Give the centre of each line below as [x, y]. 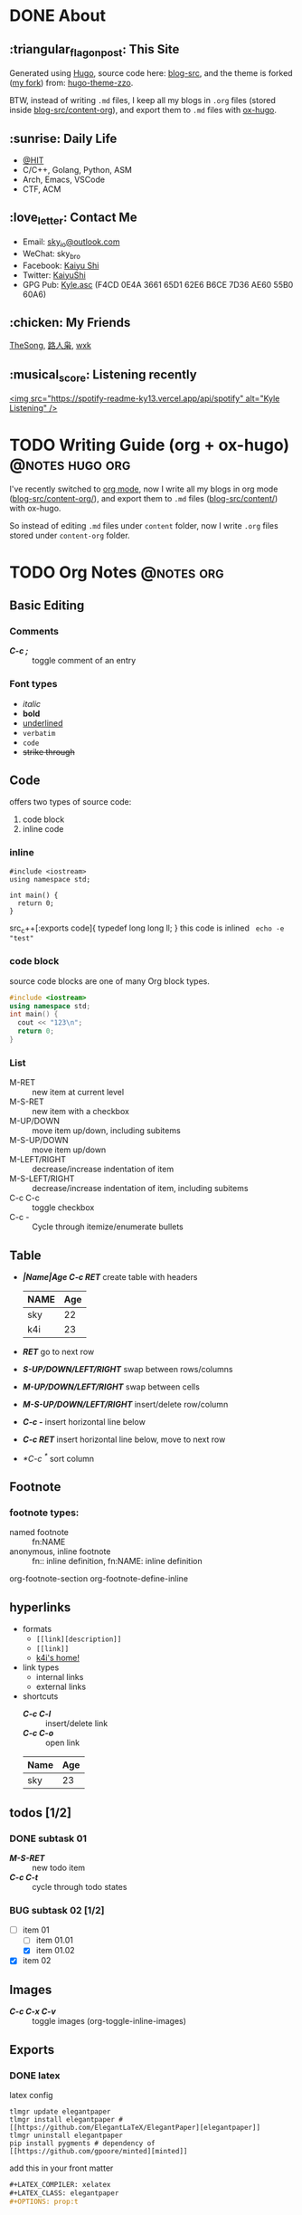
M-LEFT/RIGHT [38, 1160]
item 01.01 [55, 1940]
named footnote [39, 1532]
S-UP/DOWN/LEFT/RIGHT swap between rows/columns [127, 1370]
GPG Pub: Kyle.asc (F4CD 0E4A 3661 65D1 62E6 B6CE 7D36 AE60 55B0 [158, 284]
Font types [33, 684]
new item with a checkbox [80, 1112]
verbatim [39, 733]
